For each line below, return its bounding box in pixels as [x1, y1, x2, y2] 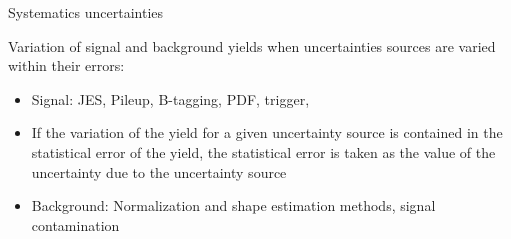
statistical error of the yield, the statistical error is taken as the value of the [31, 141, 496, 162]
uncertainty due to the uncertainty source [31, 161, 287, 182]
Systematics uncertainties [8, 2, 164, 22]
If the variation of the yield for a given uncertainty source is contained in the [31, 122, 503, 143]
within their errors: [8, 55, 125, 76]
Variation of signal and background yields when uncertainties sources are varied [8, 35, 496, 56]
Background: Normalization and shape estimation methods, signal [31, 195, 436, 216]
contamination [31, 214, 120, 235]
